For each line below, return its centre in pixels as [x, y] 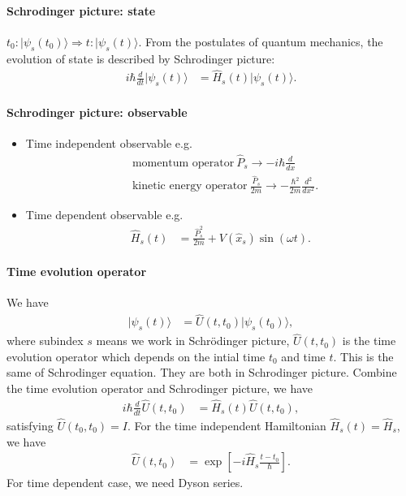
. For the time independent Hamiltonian [227, 425]
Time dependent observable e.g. [104, 215]
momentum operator [183, 163]
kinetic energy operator [190, 186]
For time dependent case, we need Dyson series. [125, 483]
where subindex [45, 341]
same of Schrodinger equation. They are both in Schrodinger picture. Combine [202, 372]
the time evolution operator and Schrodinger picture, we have [160, 388]
